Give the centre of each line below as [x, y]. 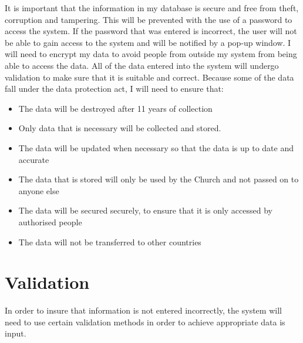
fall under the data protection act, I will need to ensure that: [114, 89]
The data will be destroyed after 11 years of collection [115, 108]
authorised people [50, 222]
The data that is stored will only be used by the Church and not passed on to [159, 179]
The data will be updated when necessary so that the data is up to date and [156, 147]
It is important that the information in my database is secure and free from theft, [152, 8]
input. [16, 333]
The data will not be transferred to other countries [110, 242]
